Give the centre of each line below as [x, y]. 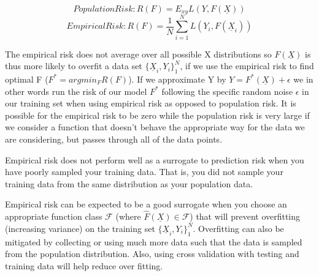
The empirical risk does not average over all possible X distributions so [138, 54]
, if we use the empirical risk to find [247, 66]
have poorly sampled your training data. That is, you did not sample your [144, 172]
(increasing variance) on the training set [80, 228]
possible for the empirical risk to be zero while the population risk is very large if [157, 115]
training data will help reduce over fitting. [84, 265]
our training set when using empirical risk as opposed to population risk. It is [151, 103]
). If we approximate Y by [177, 79]
